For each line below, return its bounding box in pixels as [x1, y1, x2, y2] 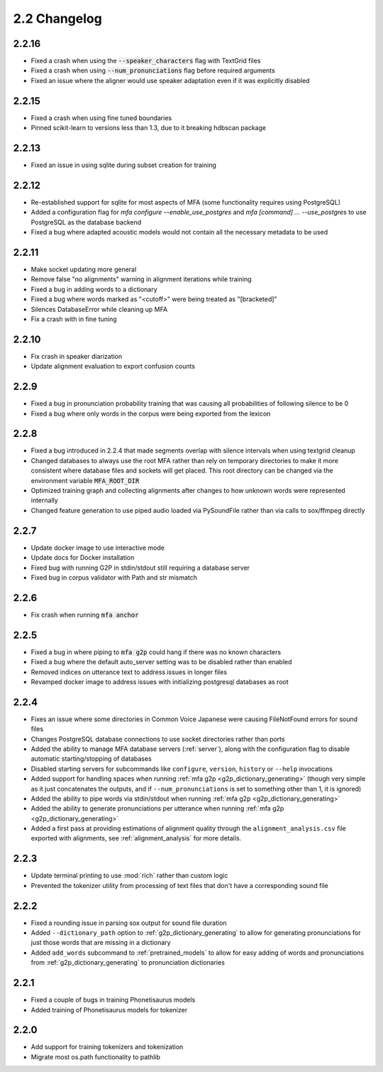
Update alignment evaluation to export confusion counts [30, 362, 195, 371]
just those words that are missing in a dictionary [30, 938, 171, 947]
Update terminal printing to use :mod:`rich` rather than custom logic [30, 871, 228, 880]
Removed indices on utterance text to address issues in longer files [30, 668, 227, 676]
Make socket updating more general [30, 265, 137, 274]
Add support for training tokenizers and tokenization [30, 1043, 184, 1051]
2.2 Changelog [13, 11, 102, 26]
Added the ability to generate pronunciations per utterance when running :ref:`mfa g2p [30, 804, 284, 813]
